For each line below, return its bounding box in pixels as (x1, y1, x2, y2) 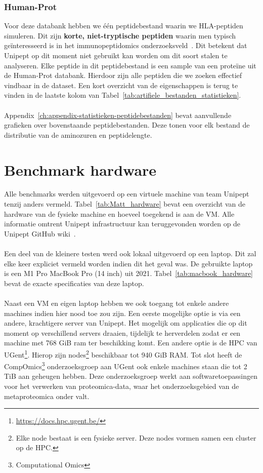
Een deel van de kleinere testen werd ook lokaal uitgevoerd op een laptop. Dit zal (4, 248, 256, 259)
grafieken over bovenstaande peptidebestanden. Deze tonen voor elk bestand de (4, 120, 250, 130)
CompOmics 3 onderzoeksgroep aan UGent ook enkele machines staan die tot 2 (4, 360, 247, 371)
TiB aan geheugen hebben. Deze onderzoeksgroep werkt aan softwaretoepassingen (4, 371, 257, 381)
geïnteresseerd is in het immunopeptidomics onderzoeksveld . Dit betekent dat (4, 40, 247, 51)
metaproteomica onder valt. (4, 390, 90, 401)
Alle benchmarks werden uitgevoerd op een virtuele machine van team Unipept (4, 188, 249, 199)
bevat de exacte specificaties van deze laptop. (4, 278, 144, 288)
